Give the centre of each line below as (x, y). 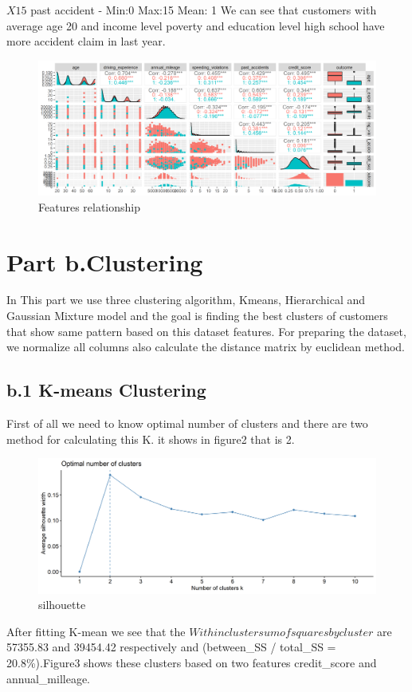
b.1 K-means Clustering (106, 390)
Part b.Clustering (105, 261)
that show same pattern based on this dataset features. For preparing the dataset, (206, 331)
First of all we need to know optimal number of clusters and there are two (187, 423)
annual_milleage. (49, 678)
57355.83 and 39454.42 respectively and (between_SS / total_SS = (171, 647)
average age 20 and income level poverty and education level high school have (196, 25)
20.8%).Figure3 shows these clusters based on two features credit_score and (192, 662)
